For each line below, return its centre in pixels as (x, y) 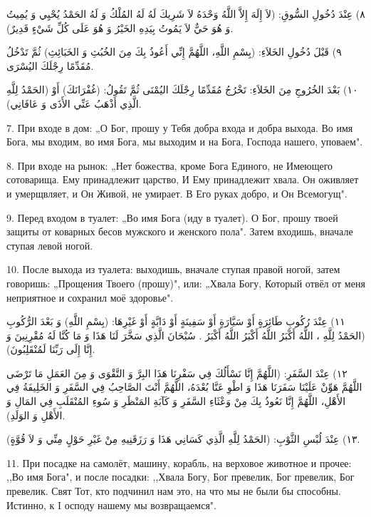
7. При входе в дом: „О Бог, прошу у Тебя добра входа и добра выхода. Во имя (180, 127)
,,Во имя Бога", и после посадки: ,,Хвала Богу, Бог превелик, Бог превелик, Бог (181, 477)
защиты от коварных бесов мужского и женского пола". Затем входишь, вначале (180, 231)
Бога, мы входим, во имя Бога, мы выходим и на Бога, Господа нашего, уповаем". (185, 142)
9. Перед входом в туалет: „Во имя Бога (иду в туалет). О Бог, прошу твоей (172, 217)
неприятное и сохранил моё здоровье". (90, 297)
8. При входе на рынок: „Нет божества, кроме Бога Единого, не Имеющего (170, 165)
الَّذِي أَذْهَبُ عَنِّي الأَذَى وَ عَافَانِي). (74, 103)
